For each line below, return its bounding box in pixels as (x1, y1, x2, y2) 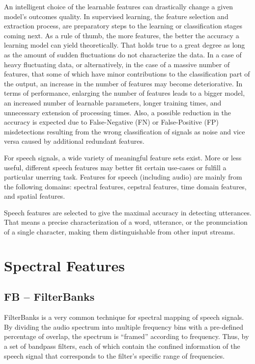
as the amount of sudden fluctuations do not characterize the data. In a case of (4, 49, 242, 59)
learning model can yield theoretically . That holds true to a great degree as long (4, 40, 245, 50)
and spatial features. (4, 191, 65, 201)
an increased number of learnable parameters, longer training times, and (4, 97, 222, 107)
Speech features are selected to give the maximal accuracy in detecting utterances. (4, 207, 252, 217)
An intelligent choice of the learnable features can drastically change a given (4, 1, 233, 11)
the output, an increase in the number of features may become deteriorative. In (4, 78, 243, 88)
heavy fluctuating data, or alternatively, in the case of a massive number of (4, 59, 230, 69)
